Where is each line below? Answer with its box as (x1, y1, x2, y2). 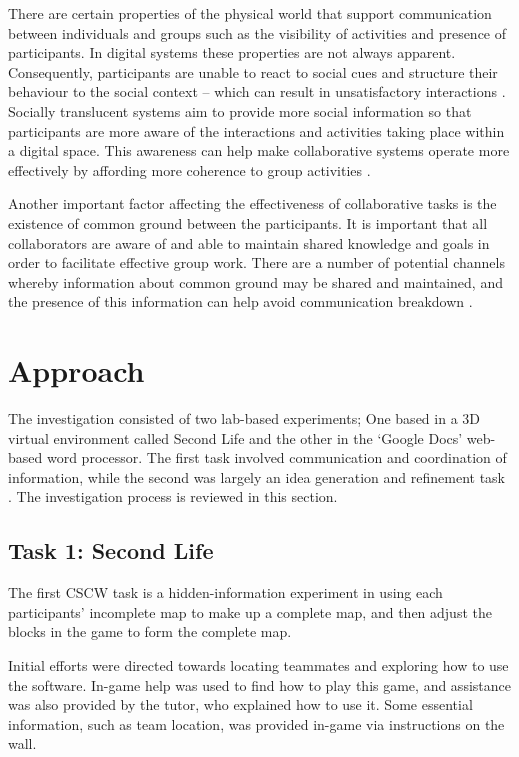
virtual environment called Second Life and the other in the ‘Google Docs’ (8, 427, 463, 448)
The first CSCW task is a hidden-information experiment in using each (8, 582, 443, 603)
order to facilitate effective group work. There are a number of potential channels (8, 252, 505, 273)
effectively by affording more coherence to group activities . (8, 159, 371, 180)
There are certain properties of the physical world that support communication (8, 3, 492, 23)
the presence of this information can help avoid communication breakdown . (8, 291, 473, 312)
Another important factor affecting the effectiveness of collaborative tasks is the (8, 193, 497, 214)
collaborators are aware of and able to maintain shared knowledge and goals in (8, 232, 490, 253)
